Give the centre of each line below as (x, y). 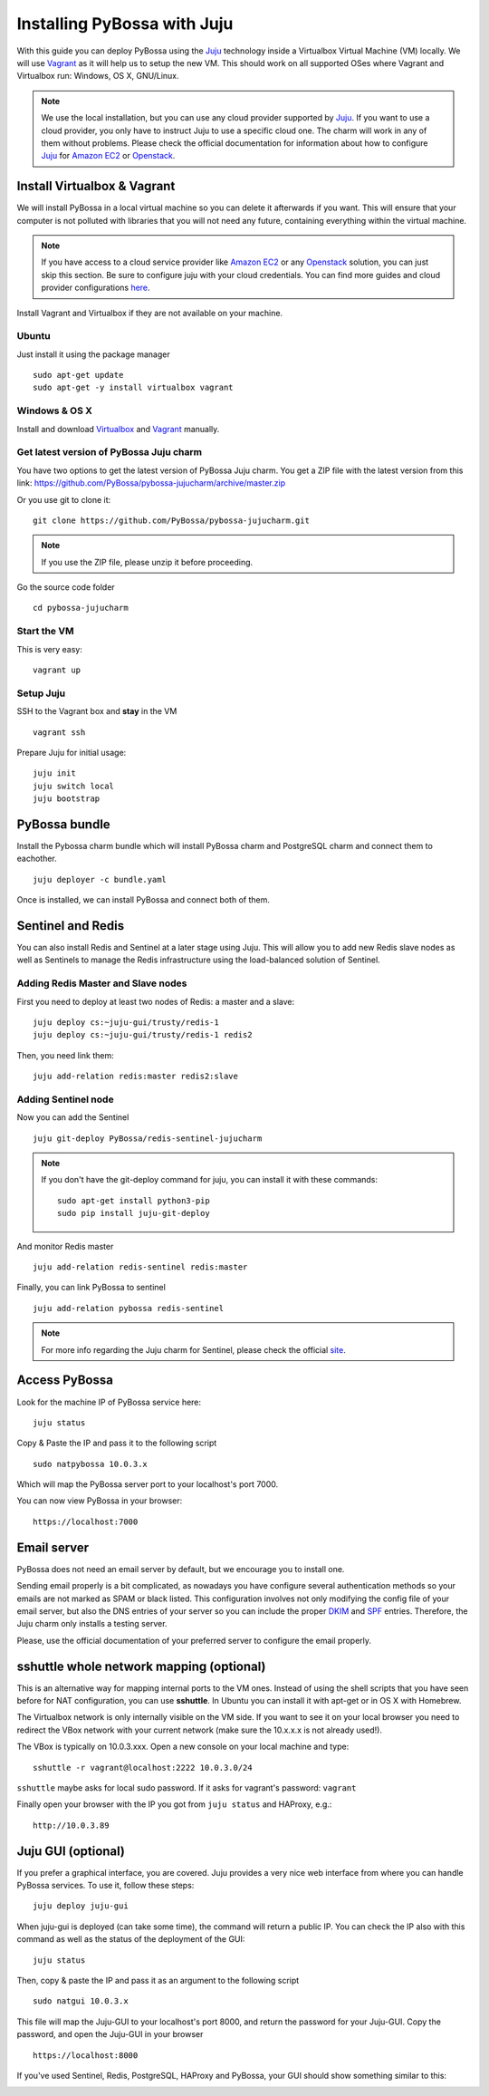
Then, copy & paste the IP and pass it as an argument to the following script (158, 1980)
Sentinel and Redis (71, 926)
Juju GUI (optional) (71, 1851)
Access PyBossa (65, 1381)
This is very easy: (50, 649)
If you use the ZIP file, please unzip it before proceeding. (147, 562)
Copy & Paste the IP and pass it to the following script (117, 1443)
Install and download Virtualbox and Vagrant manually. (118, 429)
